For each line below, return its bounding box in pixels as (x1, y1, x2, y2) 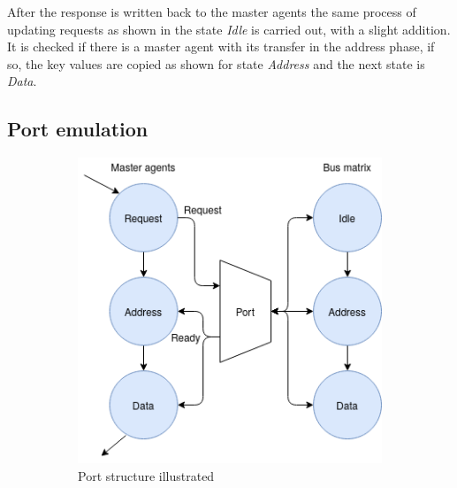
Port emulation (7, 115, 149, 143)
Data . (7, 72, 37, 90)
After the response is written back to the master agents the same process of (7, 3, 416, 20)
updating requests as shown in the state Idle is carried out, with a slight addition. (7, 19, 451, 38)
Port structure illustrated (78, 466, 215, 484)
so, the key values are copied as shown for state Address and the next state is (7, 54, 425, 73)
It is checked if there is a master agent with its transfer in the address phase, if (7, 37, 435, 56)
